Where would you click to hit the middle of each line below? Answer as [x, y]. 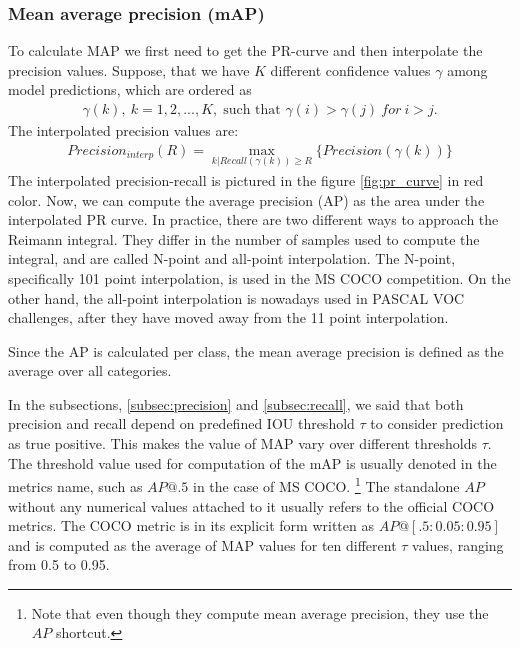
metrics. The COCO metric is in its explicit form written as [191, 525]
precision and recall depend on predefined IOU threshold [181, 423]
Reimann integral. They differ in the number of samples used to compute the [244, 238]
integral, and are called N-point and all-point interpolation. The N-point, [232, 258]
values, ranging [458, 544]
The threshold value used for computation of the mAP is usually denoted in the [252, 462]
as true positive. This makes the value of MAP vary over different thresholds [243, 443]
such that [252, 110]
